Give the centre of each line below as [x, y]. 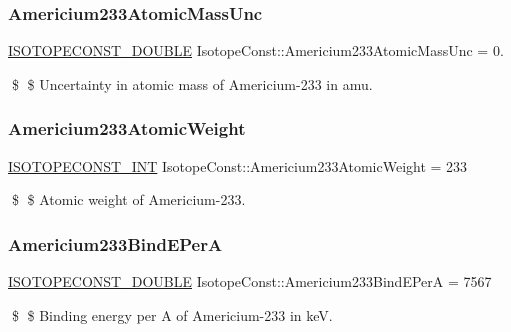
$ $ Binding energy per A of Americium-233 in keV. [172, 314]
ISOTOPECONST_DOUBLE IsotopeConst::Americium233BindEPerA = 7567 [250, 281]
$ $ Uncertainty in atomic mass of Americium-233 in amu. [192, 83]
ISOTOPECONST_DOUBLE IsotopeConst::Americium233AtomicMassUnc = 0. [256, 50]
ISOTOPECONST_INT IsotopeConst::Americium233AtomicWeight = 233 [238, 165]
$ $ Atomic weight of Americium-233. [128, 199]
